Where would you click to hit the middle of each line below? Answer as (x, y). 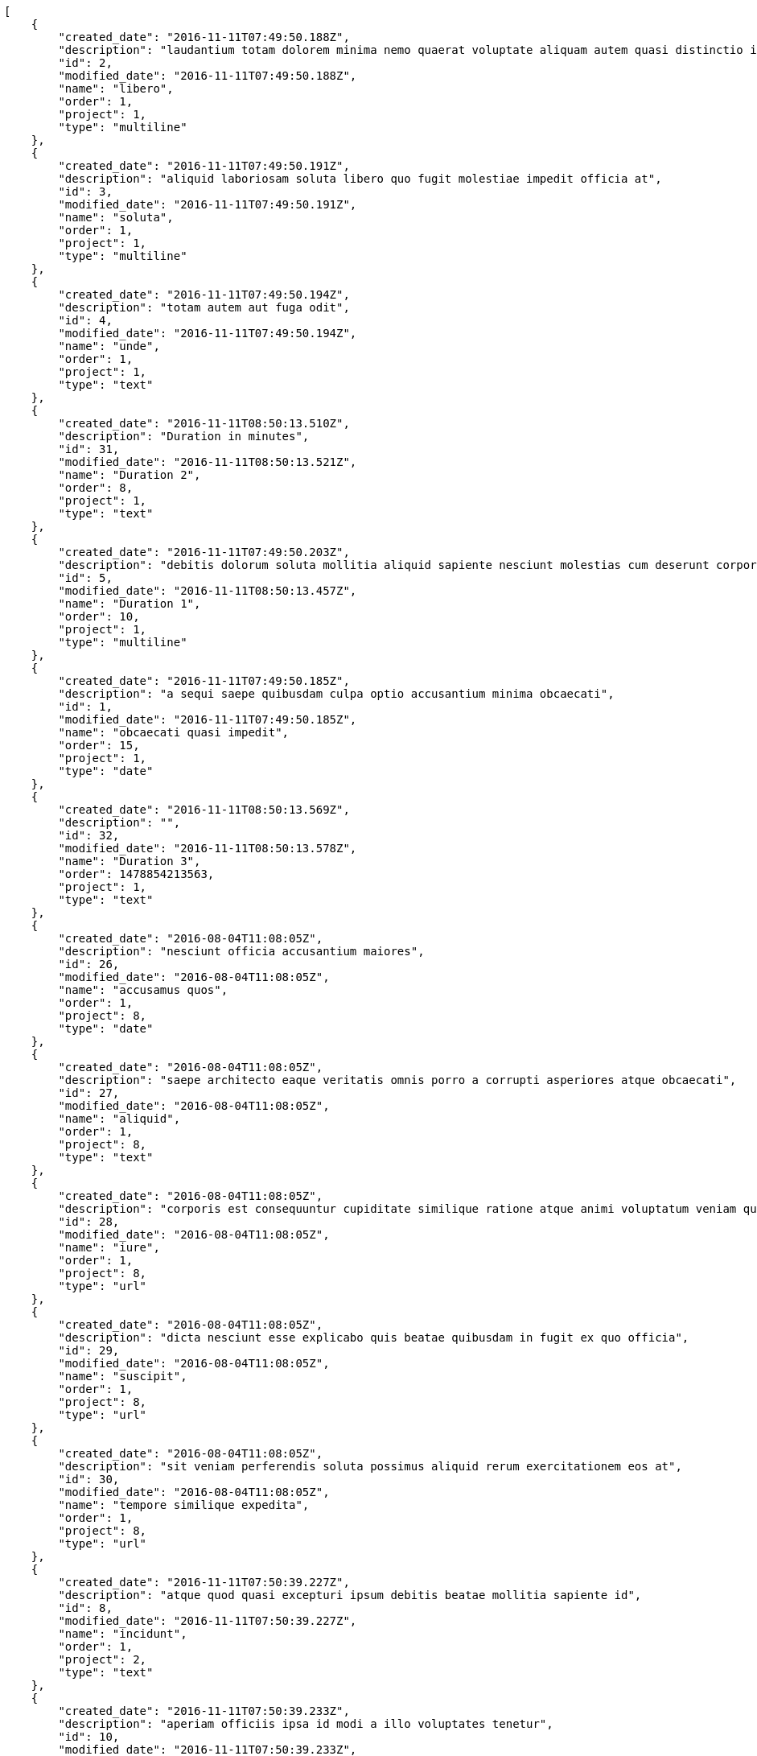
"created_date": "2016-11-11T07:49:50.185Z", (204, 681)
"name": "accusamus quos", (143, 990)
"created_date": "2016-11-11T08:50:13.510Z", (204, 423)
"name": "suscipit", (123, 1376)
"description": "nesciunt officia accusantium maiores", (241, 951)
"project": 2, (103, 1659)
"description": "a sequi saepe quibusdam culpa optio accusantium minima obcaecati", (336, 694)
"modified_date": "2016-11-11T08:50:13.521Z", (208, 462)
